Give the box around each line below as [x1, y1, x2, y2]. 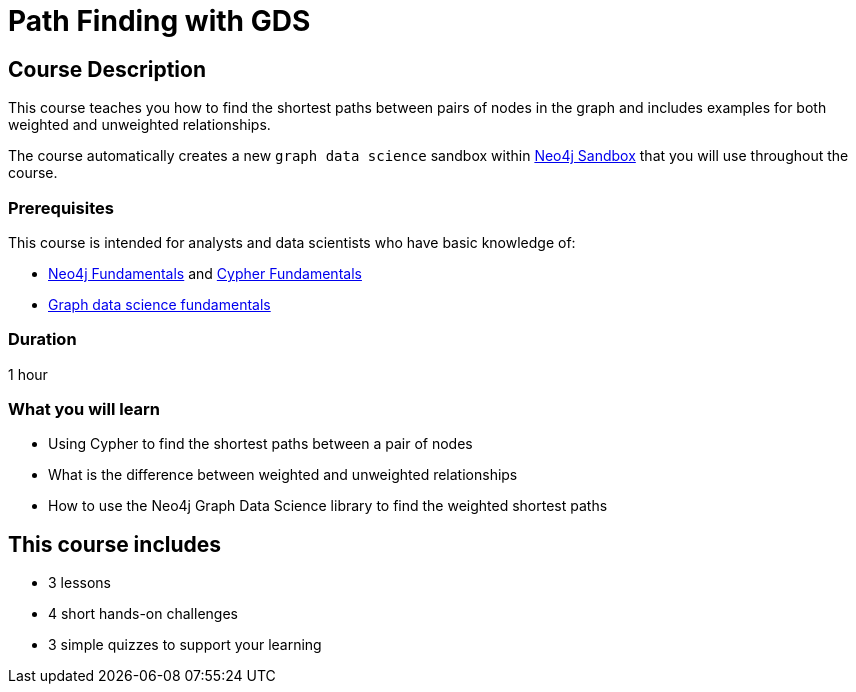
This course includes [8, 531, 222, 557]
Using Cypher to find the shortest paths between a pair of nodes [48, 435, 473, 453]
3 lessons [48, 574, 111, 592]
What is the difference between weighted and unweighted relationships [48, 466, 518, 484]
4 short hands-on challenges [48, 605, 238, 623]
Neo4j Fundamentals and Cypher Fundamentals [48, 264, 362, 282]
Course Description [8, 56, 206, 82]
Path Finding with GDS [8, 4, 311, 38]
